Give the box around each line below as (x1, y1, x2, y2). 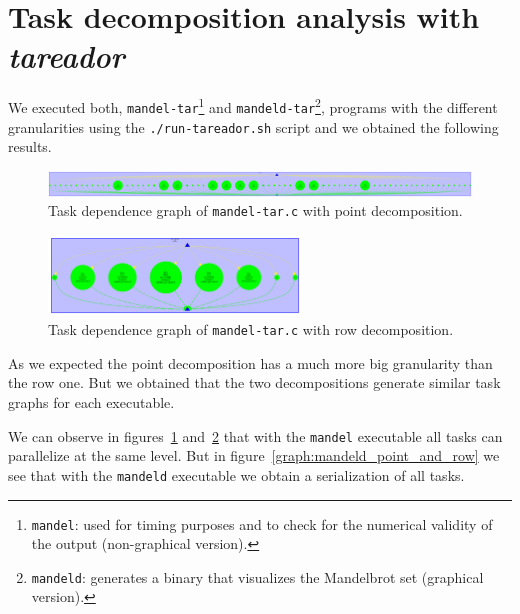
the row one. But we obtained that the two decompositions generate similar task (8, 372, 501, 393)
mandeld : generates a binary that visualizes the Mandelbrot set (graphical (31, 566, 484, 587)
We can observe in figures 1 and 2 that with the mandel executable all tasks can (8, 425, 503, 446)
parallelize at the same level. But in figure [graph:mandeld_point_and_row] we (8, 445, 500, 466)
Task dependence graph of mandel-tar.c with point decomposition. (48, 200, 463, 221)
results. (8, 136, 52, 157)
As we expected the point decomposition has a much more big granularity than (8, 352, 493, 373)
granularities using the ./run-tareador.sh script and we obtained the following (8, 116, 499, 137)
